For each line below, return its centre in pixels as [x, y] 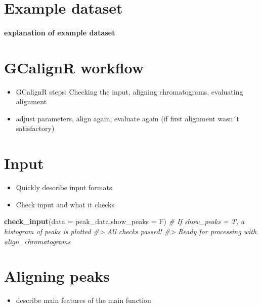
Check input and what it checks [65, 204]
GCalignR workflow [74, 67]
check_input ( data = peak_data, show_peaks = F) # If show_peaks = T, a [124, 221]
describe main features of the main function [83, 300]
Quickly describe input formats [64, 187]
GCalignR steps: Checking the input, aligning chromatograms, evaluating [129, 91]
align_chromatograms [37, 241]
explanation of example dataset [60, 32]
